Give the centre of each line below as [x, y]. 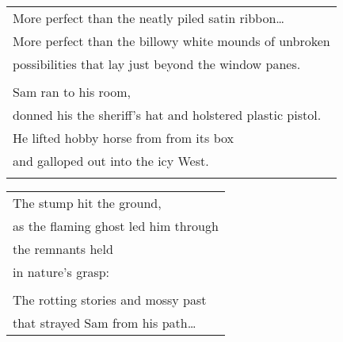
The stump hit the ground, [87, 203]
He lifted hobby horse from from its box [123, 138]
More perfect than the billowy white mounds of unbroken [171, 41]
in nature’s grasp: [61, 272]
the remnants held [63, 249]
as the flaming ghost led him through [116, 226]
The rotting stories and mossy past [110, 300]
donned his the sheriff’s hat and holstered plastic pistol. [167, 115]
